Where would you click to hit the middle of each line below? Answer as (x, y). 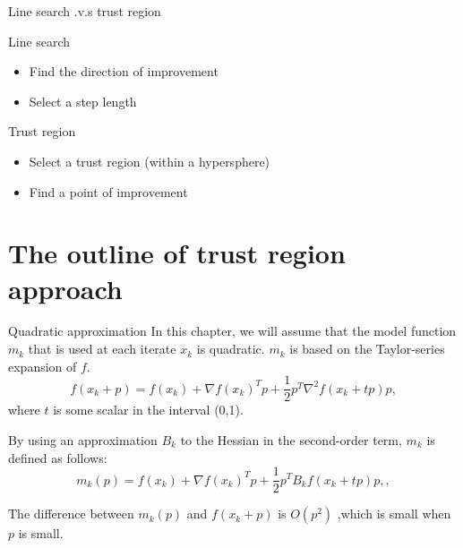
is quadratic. (231, 349)
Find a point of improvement (108, 191)
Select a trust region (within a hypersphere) (150, 161)
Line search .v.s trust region (85, 11)
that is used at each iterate (102, 349)
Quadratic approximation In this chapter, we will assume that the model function (232, 331)
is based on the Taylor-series (367, 349)
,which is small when (394, 514)
